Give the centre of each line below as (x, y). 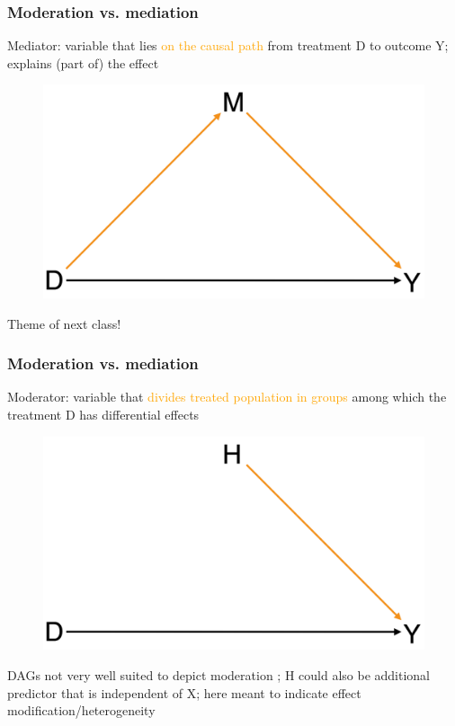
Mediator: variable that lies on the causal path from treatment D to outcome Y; (228, 45)
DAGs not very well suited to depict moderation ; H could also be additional (219, 674)
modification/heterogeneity (81, 710)
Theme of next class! (64, 323)
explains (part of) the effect (83, 62)
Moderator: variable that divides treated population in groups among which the (227, 397)
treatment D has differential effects (103, 415)
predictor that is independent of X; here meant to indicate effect (184, 692)
